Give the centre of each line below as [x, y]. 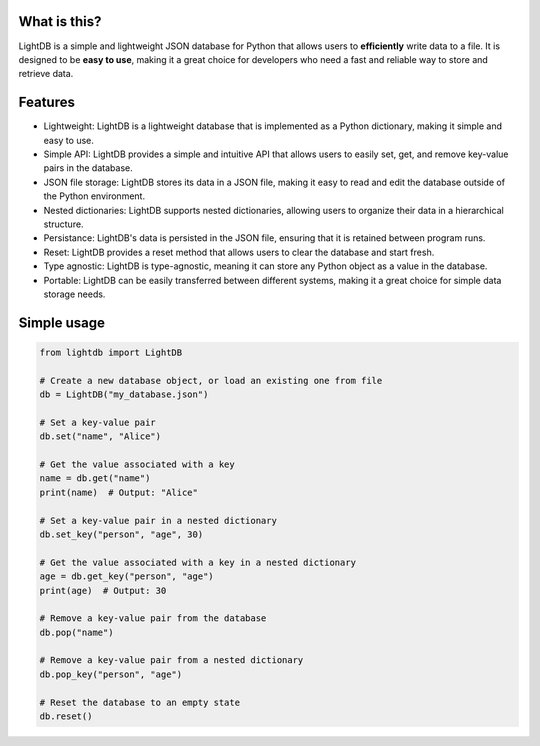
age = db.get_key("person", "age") [126, 576]
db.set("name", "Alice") [100, 436]
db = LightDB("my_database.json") [124, 394]
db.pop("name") [76, 632]
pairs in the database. [88, 168]
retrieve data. [46, 74]
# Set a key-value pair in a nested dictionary [158, 520]
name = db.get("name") [95, 478]
